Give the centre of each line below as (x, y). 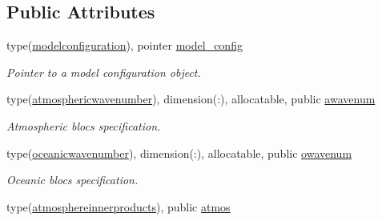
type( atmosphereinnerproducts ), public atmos (119, 206)
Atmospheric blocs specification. (84, 125)
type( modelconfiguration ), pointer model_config (125, 45)
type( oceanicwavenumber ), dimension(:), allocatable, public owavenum (179, 153)
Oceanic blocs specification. (72, 180)
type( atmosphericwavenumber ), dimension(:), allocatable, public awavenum (191, 99)
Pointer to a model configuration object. (104, 72)
